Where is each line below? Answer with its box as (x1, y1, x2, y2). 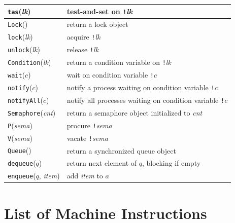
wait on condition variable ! (66, 69, 154, 80)
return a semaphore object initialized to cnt (66, 107, 203, 118)
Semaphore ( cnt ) (8, 107, 56, 118)
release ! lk (66, 44, 99, 55)
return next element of (66, 158, 137, 168)
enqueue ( (8, 170, 36, 181)
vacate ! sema (66, 132, 108, 143)
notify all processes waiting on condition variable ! (66, 94, 225, 105)
